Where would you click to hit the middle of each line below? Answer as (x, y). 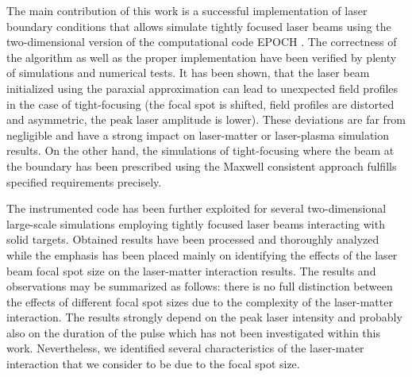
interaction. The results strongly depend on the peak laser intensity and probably (204, 317)
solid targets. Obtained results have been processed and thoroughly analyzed (193, 239)
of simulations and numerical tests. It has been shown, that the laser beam (188, 73)
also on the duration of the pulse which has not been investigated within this (194, 332)
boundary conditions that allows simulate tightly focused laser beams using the (199, 26)
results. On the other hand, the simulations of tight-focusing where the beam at (200, 150)
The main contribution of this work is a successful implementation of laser (187, 10)
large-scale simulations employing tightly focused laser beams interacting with (196, 223)
